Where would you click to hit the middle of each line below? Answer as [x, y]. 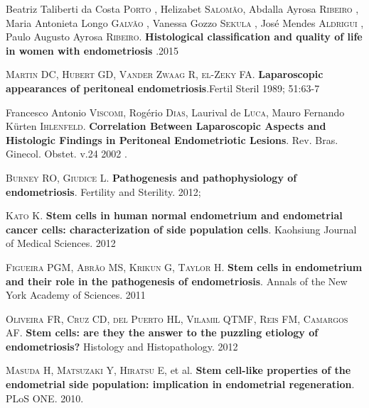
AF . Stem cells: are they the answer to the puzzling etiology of [162, 332]
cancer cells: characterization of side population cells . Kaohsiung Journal [181, 229]
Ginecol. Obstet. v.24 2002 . [66, 154]
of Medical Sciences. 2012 [61, 243]
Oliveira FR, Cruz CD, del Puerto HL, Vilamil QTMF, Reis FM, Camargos [177, 318]
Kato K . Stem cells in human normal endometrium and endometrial [174, 215]
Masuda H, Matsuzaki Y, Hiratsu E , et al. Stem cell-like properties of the [178, 370]
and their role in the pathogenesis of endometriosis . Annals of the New [177, 281]
